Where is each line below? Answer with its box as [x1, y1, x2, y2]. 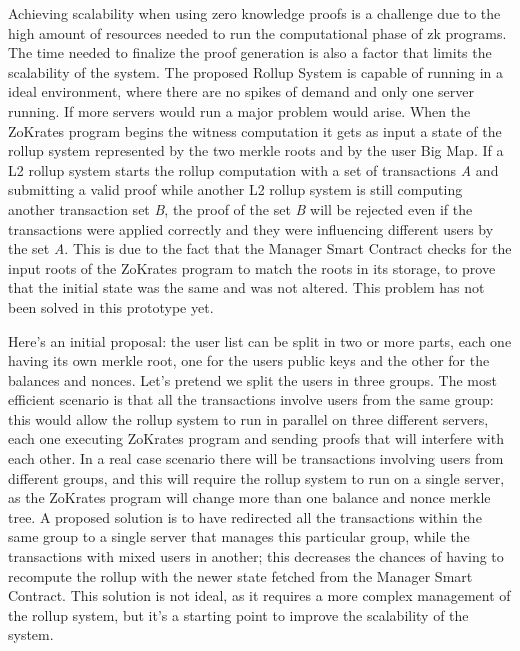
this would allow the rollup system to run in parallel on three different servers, [8, 408, 489, 429]
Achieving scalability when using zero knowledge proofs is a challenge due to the [8, 3, 501, 23]
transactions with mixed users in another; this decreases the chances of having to [8, 546, 504, 567]
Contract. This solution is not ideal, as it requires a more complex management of [8, 585, 511, 606]
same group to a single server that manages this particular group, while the [8, 526, 470, 547]
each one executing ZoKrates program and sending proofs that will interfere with [8, 428, 504, 449]
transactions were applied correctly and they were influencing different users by [8, 218, 494, 239]
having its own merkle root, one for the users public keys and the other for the [8, 350, 490, 371]
